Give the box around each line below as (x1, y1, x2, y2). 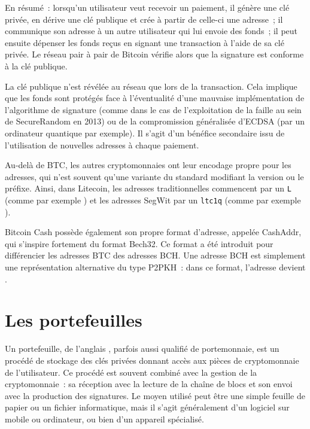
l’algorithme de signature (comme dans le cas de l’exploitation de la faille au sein (5, 103, 302, 115)
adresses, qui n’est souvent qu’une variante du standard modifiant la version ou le (5, 170, 304, 182)
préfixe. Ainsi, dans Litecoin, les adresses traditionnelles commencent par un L (5, 182, 291, 194)
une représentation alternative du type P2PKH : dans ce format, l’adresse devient (5, 261, 306, 273)
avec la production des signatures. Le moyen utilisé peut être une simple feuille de (5, 389, 305, 401)
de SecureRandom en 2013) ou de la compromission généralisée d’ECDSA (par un (5, 115, 305, 127)
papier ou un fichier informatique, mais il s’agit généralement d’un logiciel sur (5, 401, 290, 413)
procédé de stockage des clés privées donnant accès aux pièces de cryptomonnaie (5, 354, 299, 366)
